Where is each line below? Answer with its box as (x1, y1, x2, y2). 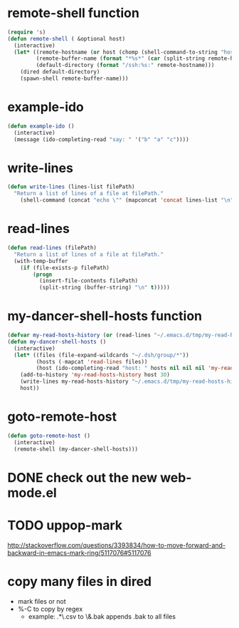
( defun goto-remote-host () (7, 432, 91, 439)
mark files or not (17, 597, 66, 605)
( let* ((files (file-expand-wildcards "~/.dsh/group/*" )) (14, 351, 190, 359)
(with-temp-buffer (14, 257, 69, 264)
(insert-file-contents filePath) (38, 277, 139, 284)
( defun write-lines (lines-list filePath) (7, 183, 135, 190)
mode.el (7, 485, 57, 500)
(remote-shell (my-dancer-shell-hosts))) (14, 446, 139, 453)
